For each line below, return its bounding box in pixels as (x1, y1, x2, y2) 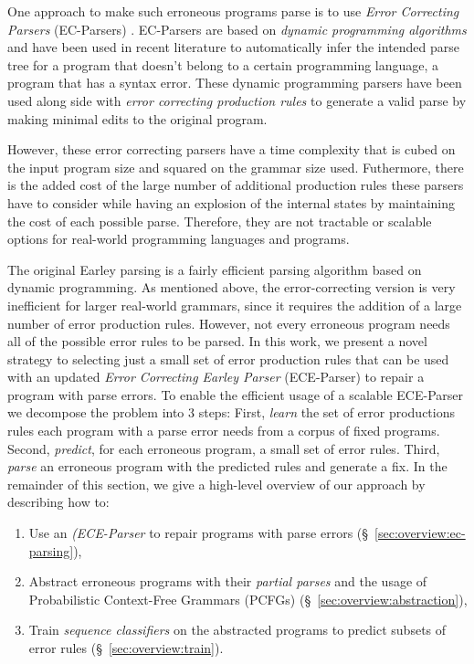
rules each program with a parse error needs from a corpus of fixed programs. (7, 421, 440, 440)
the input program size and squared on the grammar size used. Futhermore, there (7, 157, 464, 176)
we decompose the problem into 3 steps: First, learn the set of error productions (7, 403, 455, 422)
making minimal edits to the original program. (7, 109, 268, 128)
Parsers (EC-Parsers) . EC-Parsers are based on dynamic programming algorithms (7, 19, 467, 38)
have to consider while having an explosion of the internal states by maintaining (7, 193, 456, 212)
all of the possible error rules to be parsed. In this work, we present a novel (7, 332, 427, 351)
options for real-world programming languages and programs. (7, 229, 350, 248)
